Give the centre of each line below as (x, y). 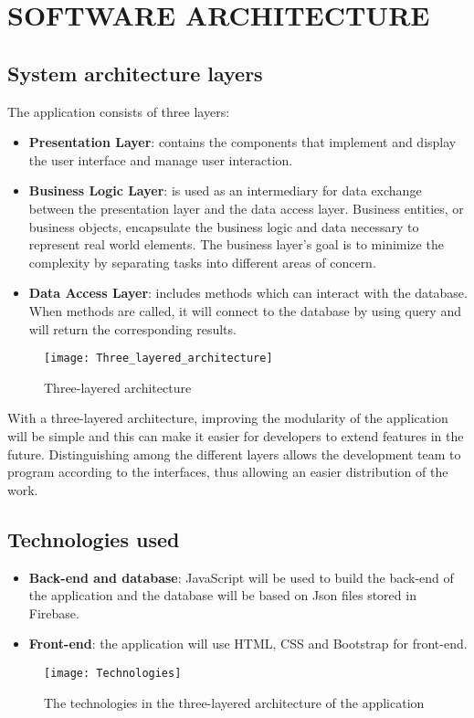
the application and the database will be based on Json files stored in (222, 595)
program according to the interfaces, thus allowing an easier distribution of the (228, 472)
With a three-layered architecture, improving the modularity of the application (228, 418)
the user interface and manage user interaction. (161, 159)
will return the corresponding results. (132, 328)
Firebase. (54, 612)
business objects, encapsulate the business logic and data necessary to (224, 226)
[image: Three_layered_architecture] (158, 359)
